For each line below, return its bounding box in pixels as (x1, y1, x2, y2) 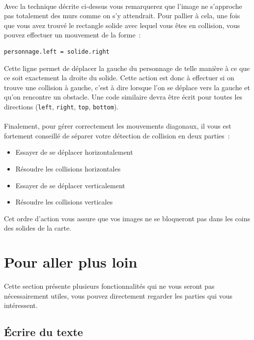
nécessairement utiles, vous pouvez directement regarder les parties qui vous (4, 290, 233, 301)
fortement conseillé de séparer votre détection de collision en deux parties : (4, 130, 230, 140)
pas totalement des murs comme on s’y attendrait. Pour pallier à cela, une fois (4, 10, 240, 21)
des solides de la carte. (4, 223, 72, 233)
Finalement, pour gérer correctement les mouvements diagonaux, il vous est (4, 121, 231, 131)
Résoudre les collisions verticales (15, 197, 113, 207)
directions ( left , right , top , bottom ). (4, 101, 119, 111)
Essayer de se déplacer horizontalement (15, 147, 133, 157)
